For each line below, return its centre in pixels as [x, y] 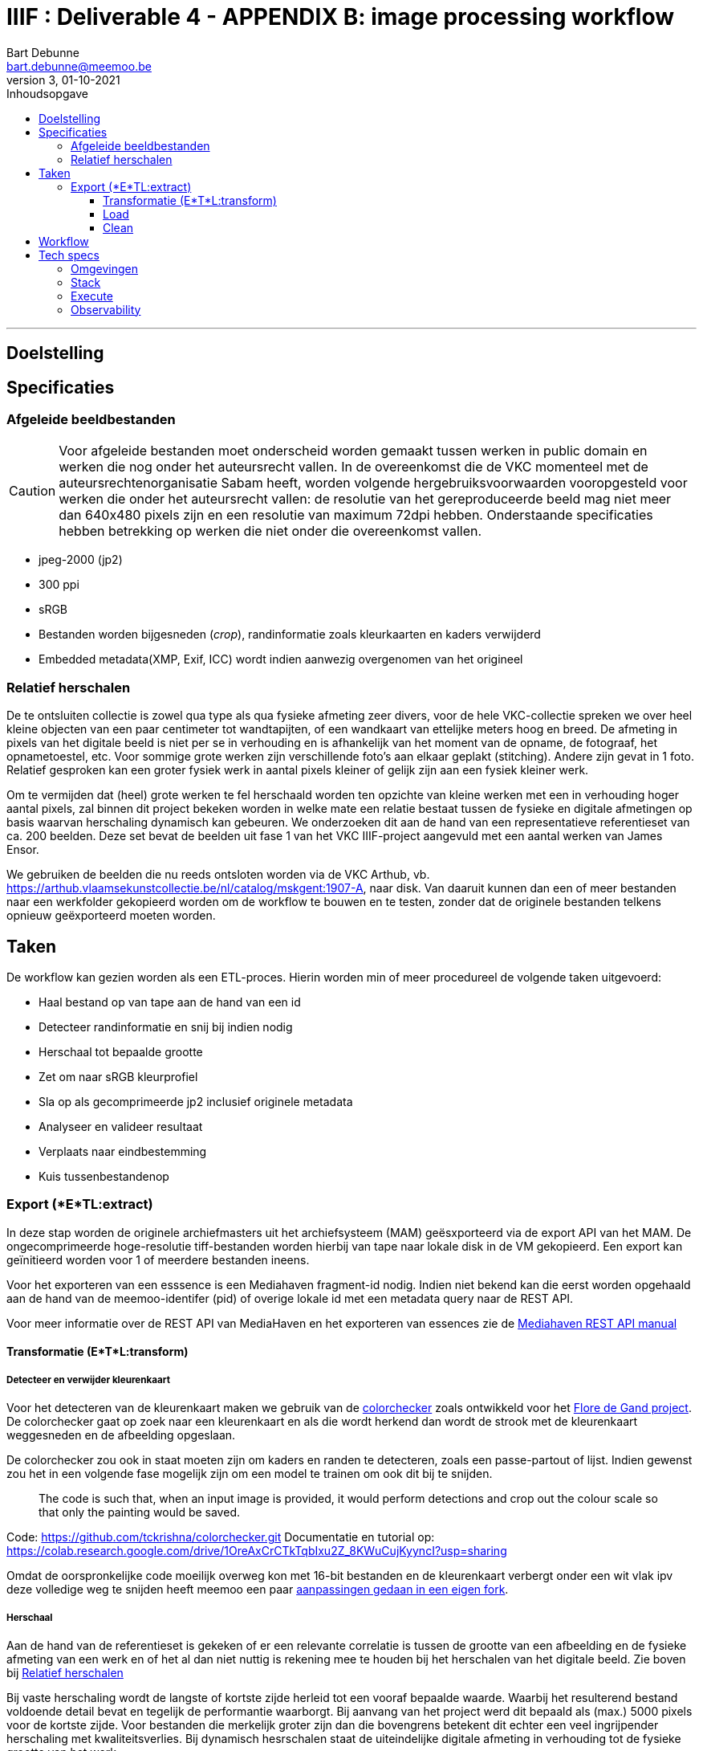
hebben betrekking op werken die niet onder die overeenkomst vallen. [270, 531]
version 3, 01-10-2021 [63, 80]
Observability [106, 309]
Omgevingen [104, 268]
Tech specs [69, 255]
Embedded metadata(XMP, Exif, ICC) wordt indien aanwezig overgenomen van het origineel [281, 659]
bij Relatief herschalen [65, 1672]
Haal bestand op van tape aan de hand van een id [170, 1002]
